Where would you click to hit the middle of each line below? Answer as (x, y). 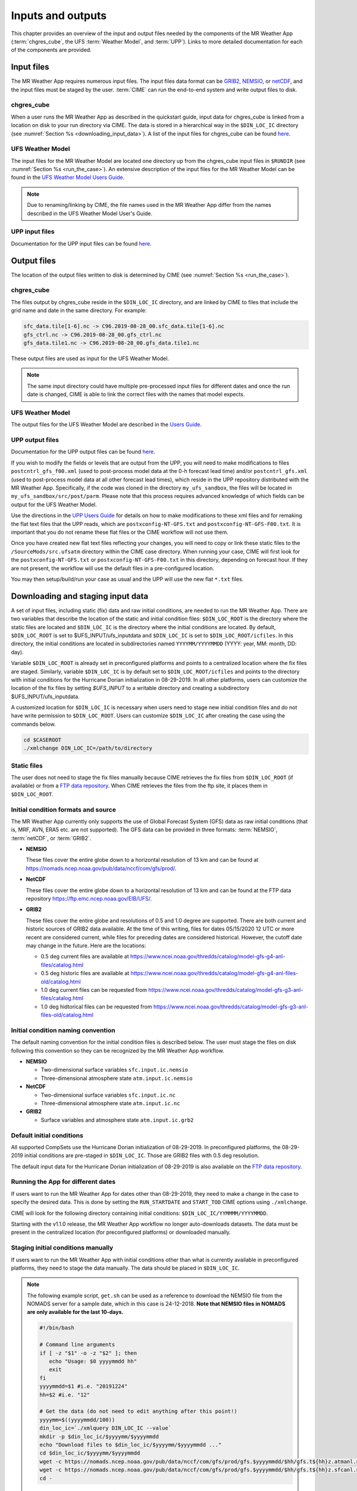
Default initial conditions (47, 1135)
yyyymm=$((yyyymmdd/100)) (77, 1420)
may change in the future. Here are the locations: (86, 945)
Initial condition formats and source (63, 809)
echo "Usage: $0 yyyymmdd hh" (93, 1362)
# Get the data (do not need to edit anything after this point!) (138, 1411)
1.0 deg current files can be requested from (94, 989)
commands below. (33, 724)
